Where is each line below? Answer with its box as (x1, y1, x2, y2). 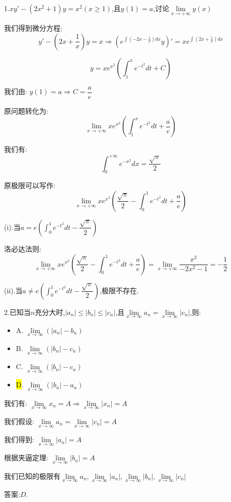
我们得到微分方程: (4, 23, 62, 33)
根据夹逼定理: (4, 452, 48, 463)
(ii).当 (4, 285, 23, 295)
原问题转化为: (4, 105, 48, 116)
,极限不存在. (100, 285, 139, 295)
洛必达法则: (4, 243, 41, 254)
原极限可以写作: (4, 180, 55, 191)
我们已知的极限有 (4, 470, 60, 481)
